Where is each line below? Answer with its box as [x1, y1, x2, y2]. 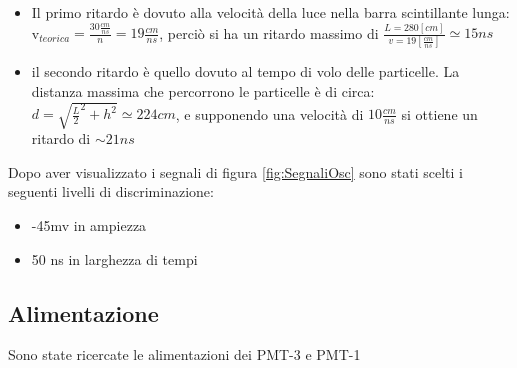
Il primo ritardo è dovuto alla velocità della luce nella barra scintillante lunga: [31, 2, 510, 22]
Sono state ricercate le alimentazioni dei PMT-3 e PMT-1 [8, 344, 361, 365]
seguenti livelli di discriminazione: [8, 181, 214, 202]
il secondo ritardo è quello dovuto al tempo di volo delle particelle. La [31, 61, 460, 82]
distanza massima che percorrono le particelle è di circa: [31, 81, 375, 102]
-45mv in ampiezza [31, 214, 147, 235]
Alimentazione [8, 297, 159, 328]
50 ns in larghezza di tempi [31, 248, 198, 269]
